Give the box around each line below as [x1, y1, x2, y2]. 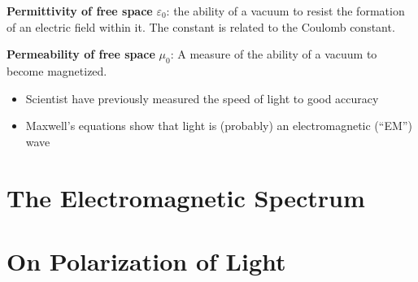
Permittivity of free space [7, 2, 153, 19]
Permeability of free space [7, 46, 155, 63]
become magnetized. [7, 62, 107, 79]
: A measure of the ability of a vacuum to [170, 46, 377, 63]
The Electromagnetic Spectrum [7, 180, 365, 214]
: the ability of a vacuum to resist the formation [166, 2, 405, 19]
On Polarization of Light [7, 244, 286, 277]
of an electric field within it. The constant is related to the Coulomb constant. [7, 18, 395, 35]
